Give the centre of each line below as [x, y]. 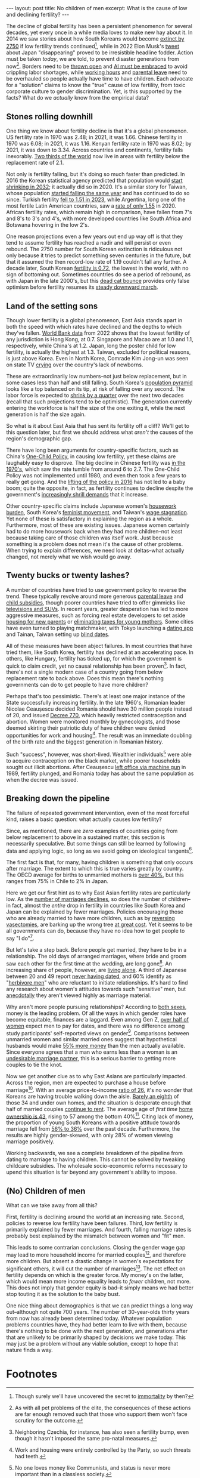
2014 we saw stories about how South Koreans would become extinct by [95, 39]
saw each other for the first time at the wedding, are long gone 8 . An [89, 963]
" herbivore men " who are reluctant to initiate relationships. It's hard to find [97, 982]
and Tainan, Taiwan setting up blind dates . [58, 634]
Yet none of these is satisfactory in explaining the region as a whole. [90, 519]
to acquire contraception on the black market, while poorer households [93, 760]
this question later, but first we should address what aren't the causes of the [100, 432]
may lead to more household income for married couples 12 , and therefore [96, 1254]
